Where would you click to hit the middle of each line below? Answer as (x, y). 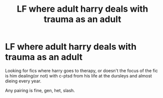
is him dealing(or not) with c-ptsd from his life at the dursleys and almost (79, 76)
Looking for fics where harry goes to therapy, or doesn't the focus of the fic (81, 70)
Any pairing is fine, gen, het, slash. (40, 90)
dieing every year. (23, 81)
